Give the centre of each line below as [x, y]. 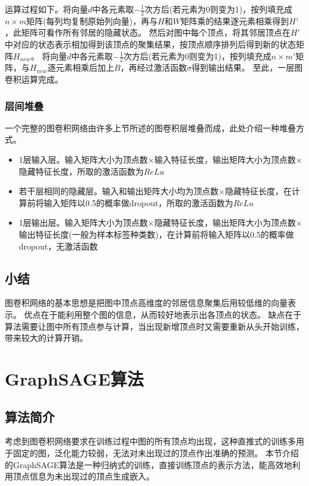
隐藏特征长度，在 [258, 191]
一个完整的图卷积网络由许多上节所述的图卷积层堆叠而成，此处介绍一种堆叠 [150, 127]
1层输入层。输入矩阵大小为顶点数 [83, 160]
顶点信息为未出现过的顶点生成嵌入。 [83, 476]
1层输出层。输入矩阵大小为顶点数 [83, 223]
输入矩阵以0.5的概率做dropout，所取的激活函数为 [138, 202]
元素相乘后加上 [85, 67]
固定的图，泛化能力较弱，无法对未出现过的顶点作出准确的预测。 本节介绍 [156, 452]
